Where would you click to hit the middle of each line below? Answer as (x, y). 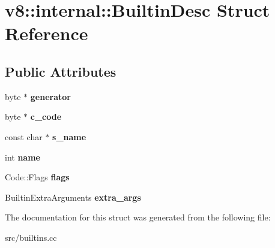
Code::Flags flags (37, 177)
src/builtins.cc (31, 237)
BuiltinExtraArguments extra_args (73, 197)
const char (24, 136)
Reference (47, 33)
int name (23, 157)
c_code (46, 117)
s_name (69, 136)
